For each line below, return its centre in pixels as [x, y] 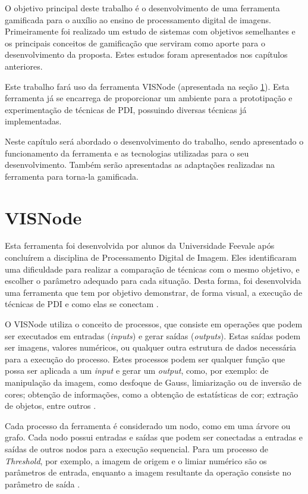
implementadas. [33, 121]
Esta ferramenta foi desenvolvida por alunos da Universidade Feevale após [140, 246]
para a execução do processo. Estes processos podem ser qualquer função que [145, 359]
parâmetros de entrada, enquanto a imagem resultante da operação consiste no [148, 472]
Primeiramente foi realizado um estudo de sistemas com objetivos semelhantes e [150, 31]
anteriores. [24, 66]
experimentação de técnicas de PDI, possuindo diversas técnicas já [126, 109]
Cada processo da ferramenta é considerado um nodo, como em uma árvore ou [148, 425]
